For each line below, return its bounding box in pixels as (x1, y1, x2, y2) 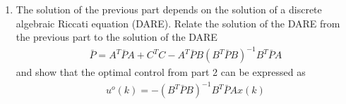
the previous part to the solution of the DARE (16, 30, 217, 44)
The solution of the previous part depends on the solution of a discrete (16, 2, 322, 16)
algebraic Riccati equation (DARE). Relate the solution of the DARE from (16, 15, 340, 30)
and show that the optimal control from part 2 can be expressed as (16, 65, 306, 79)
